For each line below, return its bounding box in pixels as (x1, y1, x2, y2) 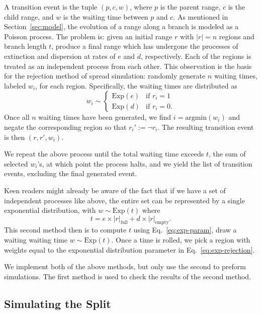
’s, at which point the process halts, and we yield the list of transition (37, 158, 252, 169)
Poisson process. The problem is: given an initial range (4, 31, 172, 41)
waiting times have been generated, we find (38, 112, 171, 122)
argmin (185, 114, 207, 122)
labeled (4, 80, 26, 91)
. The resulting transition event (157, 121, 254, 132)
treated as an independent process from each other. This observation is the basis (4, 60, 252, 71)
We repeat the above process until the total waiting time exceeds (4, 148, 204, 159)
